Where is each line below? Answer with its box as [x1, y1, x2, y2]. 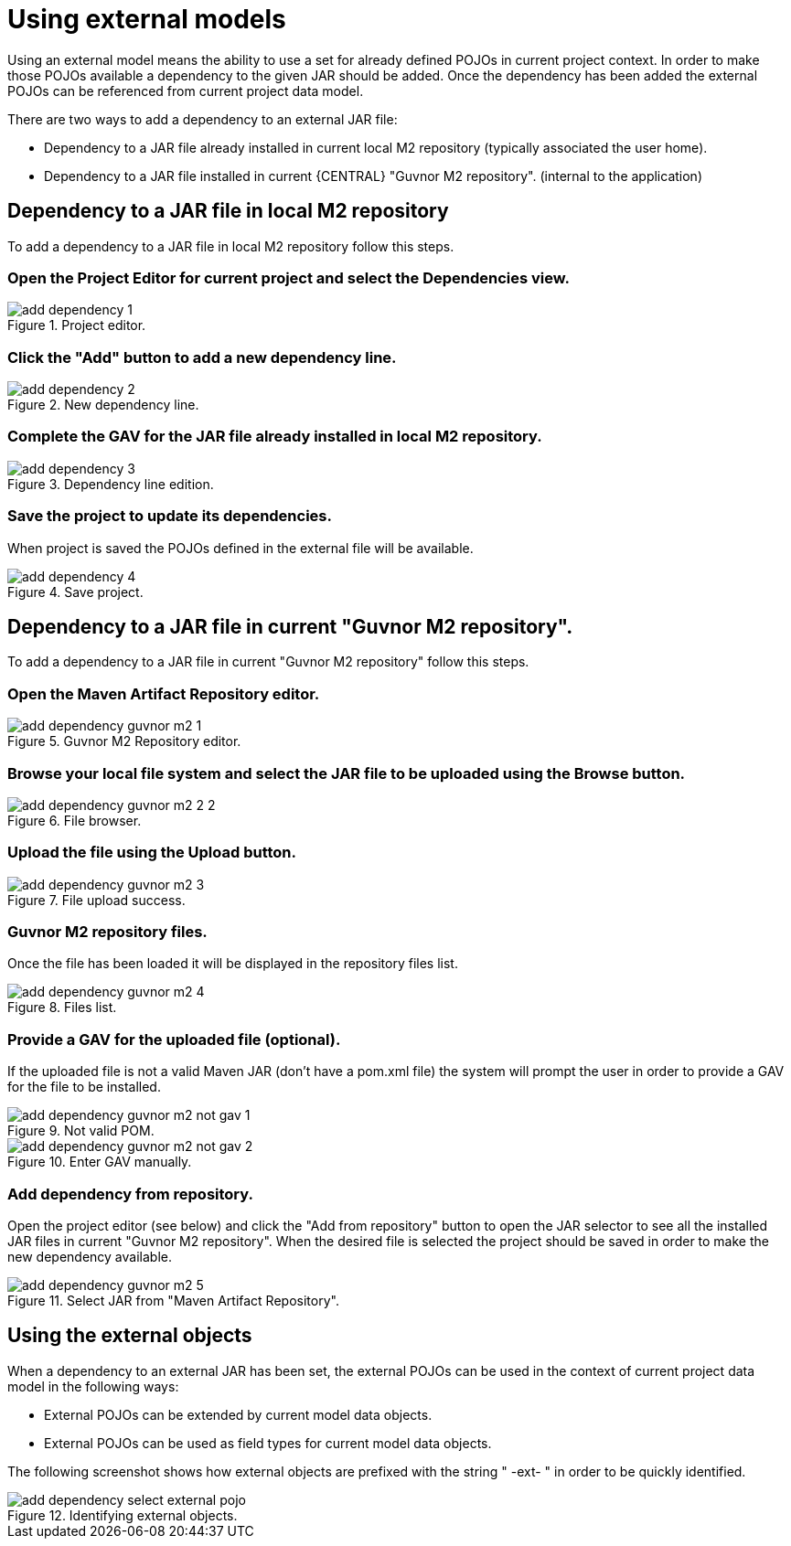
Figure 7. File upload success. [7, 891, 186, 908]
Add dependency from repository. [7, 1184, 253, 1203]
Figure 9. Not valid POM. [7, 1123, 155, 1139]
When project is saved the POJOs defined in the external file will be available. [7, 539, 474, 556]
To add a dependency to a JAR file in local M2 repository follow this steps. [7, 238, 454, 254]
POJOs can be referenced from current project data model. [7, 82, 364, 99]
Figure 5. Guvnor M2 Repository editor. [7, 733, 241, 750]
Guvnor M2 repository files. [7, 922, 208, 942]
